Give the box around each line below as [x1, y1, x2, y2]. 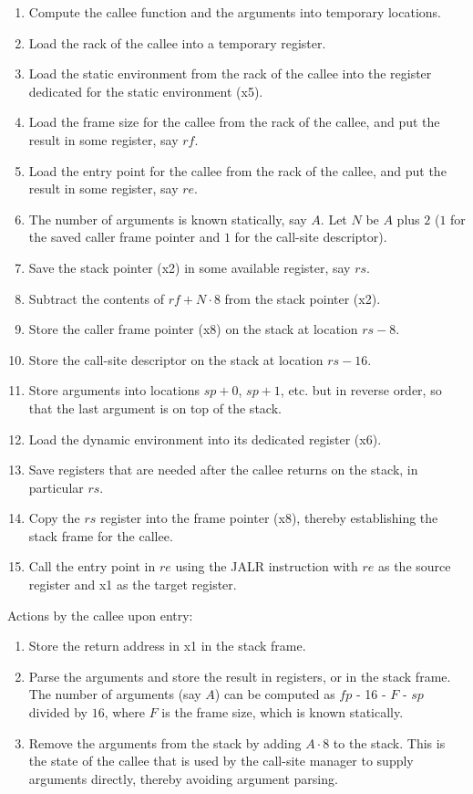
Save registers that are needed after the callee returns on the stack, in [28, 460, 418, 479]
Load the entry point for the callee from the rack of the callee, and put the [28, 161, 447, 180]
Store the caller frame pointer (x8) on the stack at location [28, 319, 358, 339]
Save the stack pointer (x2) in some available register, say [28, 257, 351, 277]
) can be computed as [214, 684, 335, 704]
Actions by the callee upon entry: [7, 605, 193, 624]
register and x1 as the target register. [28, 575, 237, 594]
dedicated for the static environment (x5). [28, 81, 263, 100]
